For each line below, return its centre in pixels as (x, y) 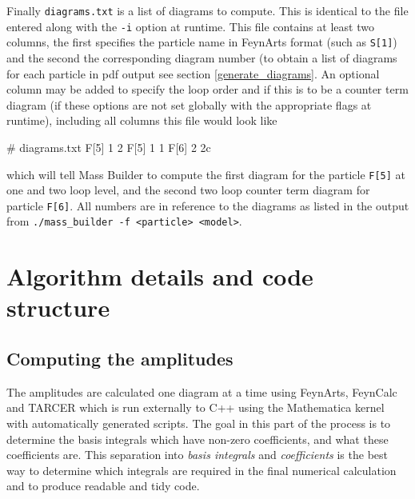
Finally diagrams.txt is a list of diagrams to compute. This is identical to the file (207, 10)
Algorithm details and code (160, 276)
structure (58, 307)
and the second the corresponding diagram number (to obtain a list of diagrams (202, 57)
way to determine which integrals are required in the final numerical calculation (202, 470)
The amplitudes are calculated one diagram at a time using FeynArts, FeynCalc (202, 391)
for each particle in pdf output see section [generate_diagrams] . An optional (193, 73)
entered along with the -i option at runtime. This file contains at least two (190, 26)
